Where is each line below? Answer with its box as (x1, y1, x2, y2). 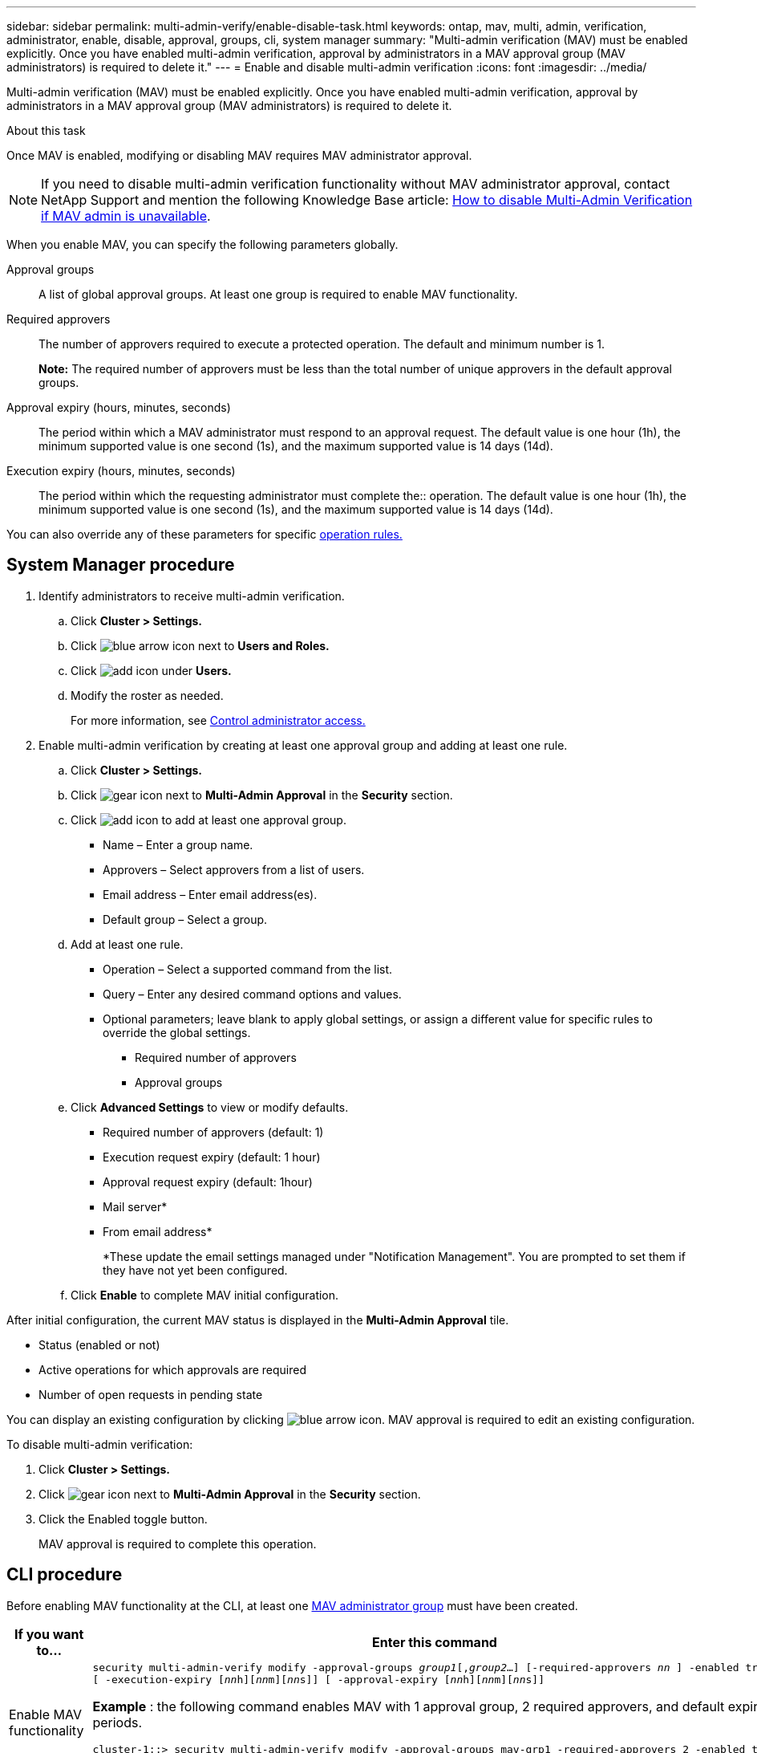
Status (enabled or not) (38, 1337, 160, 1352)
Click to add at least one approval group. (71, 812, 346, 827)
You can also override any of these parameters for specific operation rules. (6, 527, 403, 541)
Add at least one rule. (71, 937, 184, 951)
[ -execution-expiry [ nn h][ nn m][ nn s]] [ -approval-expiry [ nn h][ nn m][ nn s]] (92, 1673, 544, 1686)
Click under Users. (71, 663, 232, 677)
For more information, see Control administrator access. (71, 713, 366, 727)
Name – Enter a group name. (103, 837, 253, 852)
